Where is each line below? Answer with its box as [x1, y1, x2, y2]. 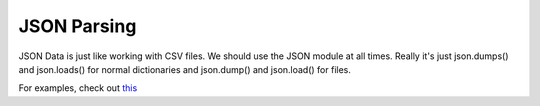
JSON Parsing [18, 15, 137, 37]
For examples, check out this [18, 82, 138, 94]
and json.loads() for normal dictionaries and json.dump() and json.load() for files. [18, 63, 352, 75]
